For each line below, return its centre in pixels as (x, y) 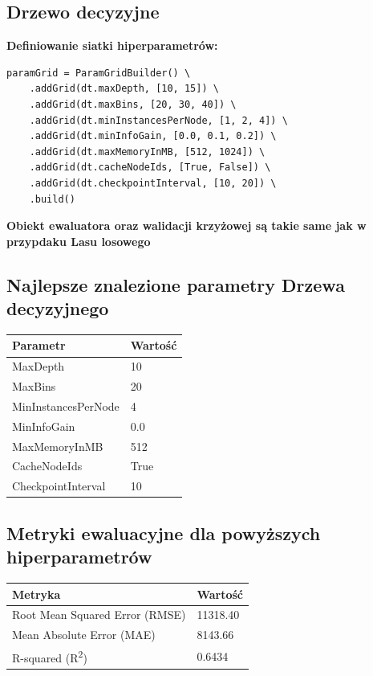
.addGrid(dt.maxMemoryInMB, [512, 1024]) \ (147, 152)
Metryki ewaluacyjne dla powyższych (164, 533)
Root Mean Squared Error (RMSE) (99, 615)
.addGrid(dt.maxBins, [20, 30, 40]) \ (133, 104)
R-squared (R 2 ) (50, 656)
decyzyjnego (58, 308)
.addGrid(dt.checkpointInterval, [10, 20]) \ (153, 183)
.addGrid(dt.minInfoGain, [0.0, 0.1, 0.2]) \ (153, 136)
